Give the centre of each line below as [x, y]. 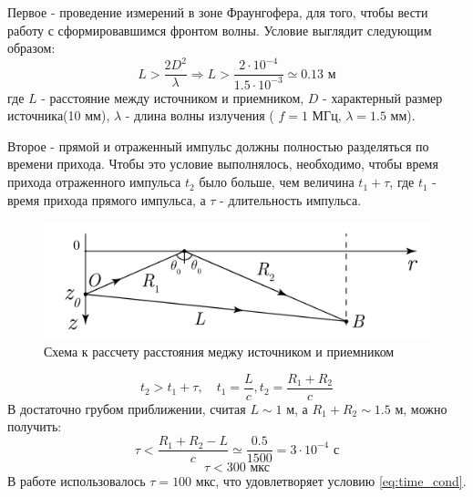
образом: [31, 48]
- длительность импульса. [291, 199]
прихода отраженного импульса [94, 182]
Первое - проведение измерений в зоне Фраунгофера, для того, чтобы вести [218, 12]
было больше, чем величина [277, 182]
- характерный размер [383, 97]
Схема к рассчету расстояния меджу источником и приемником [219, 352]
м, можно [421, 408]
